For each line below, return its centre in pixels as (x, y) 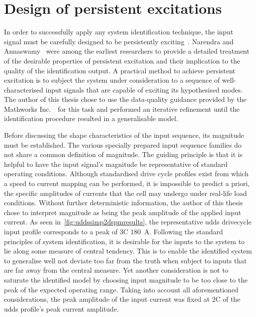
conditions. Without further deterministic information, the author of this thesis (124, 203)
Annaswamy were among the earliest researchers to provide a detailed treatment (127, 51)
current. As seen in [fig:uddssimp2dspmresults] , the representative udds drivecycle (128, 222)
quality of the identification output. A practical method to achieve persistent (120, 70)
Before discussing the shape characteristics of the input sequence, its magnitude (124, 135)
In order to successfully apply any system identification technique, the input (119, 32)
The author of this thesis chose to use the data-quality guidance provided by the (125, 99)
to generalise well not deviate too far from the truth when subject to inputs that (126, 260)
